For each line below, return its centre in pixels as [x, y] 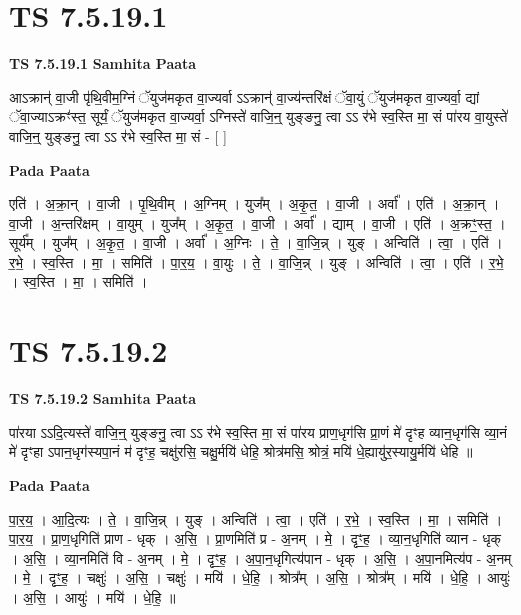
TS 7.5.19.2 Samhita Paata [103, 398]
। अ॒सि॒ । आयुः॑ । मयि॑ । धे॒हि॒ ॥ [92, 596]
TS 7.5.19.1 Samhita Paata [103, 63]
